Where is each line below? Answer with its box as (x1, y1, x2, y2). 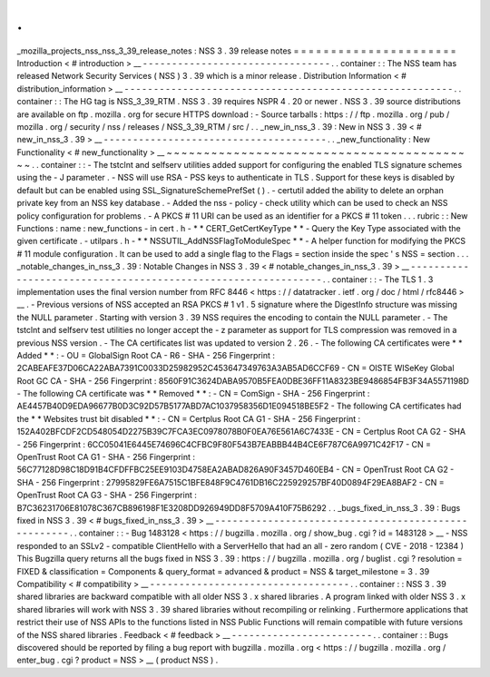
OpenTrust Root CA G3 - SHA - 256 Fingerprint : (16, 490, 197, 501)
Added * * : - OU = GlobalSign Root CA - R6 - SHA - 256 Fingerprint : (16, 349, 276, 360)
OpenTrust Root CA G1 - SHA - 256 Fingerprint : (16, 452, 195, 463)
